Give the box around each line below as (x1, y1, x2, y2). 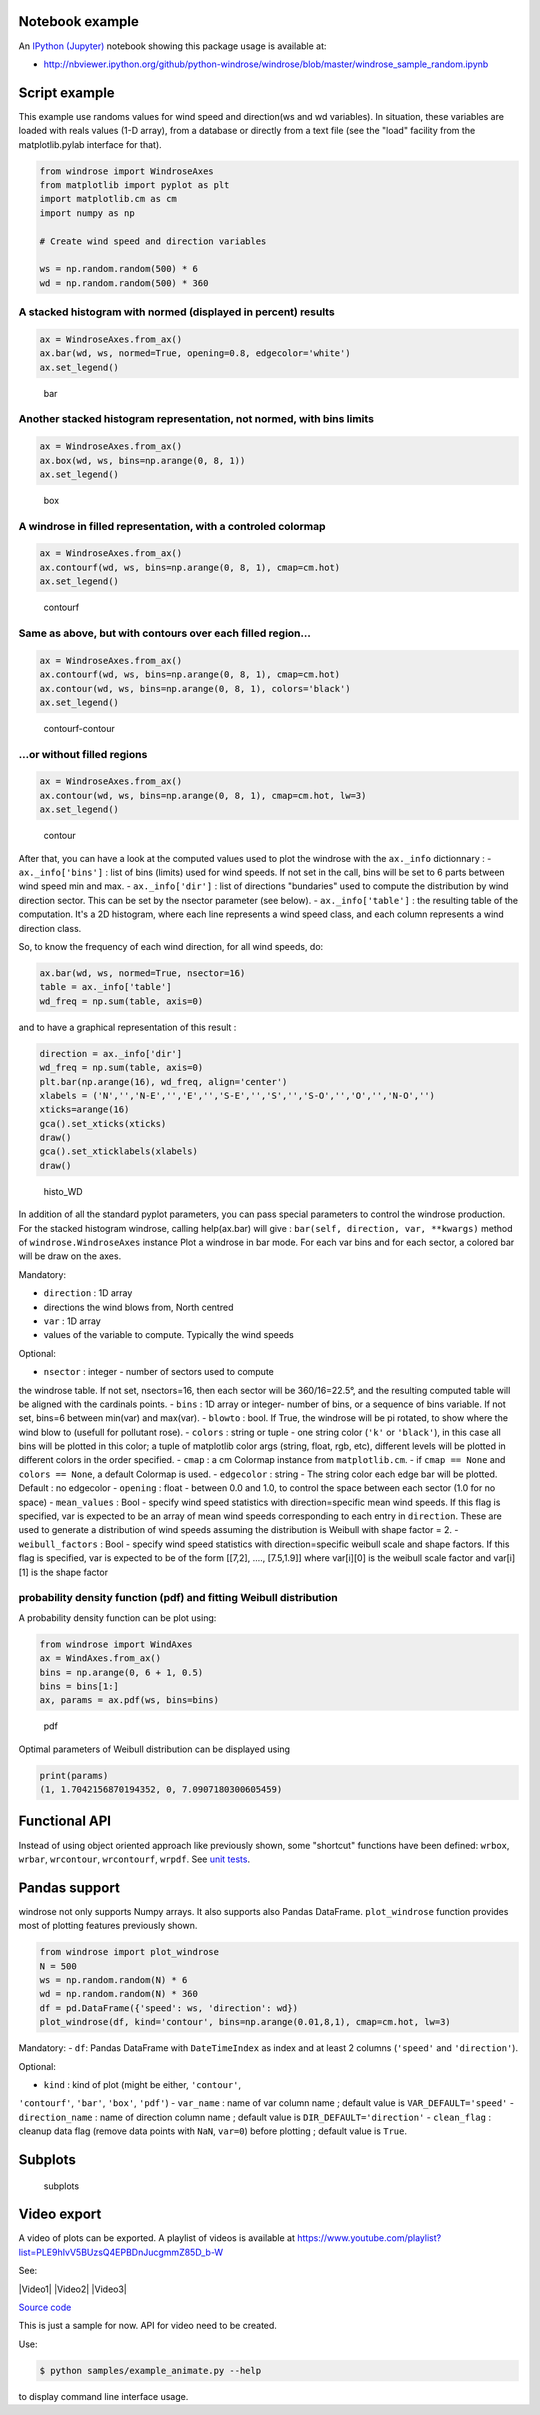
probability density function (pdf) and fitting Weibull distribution (18, 1591, 339, 1605)
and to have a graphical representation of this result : (18, 1021, 237, 1033)
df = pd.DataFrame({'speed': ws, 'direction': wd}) (39, 2002, 299, 2014)
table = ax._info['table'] (39, 981, 172, 993)
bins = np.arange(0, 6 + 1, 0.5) (39, 1666, 204, 1678)
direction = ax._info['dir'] (39, 1048, 183, 1059)
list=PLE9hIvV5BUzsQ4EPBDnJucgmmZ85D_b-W (18, 2246, 224, 2258)
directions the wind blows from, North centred (43, 1301, 234, 1313)
